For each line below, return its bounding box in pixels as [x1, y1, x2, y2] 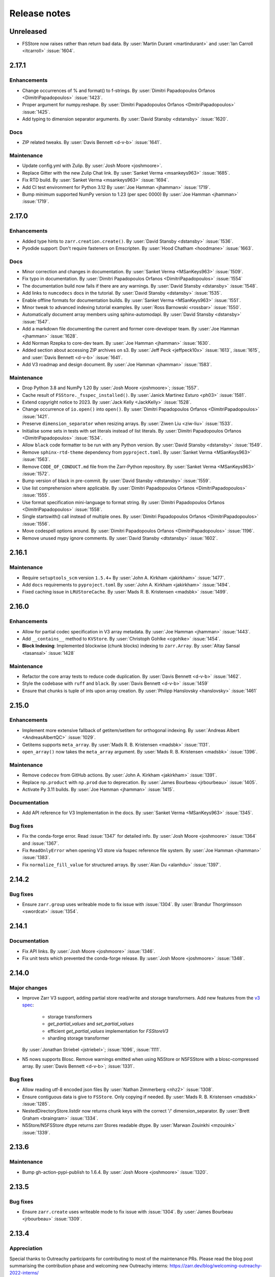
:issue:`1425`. [22, 109, 50, 115]
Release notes [9, 8, 71, 19]
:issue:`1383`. [22, 855, 50, 861]
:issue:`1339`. [22, 1129, 50, 1136]
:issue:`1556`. [22, 521, 50, 527]
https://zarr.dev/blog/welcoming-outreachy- [169, 1262, 262, 1269]
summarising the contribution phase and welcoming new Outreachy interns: [9, 1262, 169, 1269]
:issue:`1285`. [22, 1101, 50, 1107]
